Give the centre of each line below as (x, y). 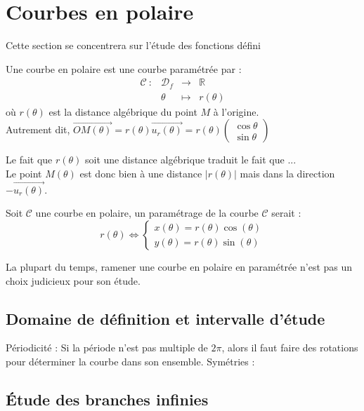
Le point (24, 174)
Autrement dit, (38, 129)
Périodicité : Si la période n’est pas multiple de (107, 348)
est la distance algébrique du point (123, 111)
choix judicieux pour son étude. (73, 280)
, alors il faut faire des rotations (290, 348)
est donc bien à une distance (141, 174)
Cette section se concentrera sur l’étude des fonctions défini (133, 45)
